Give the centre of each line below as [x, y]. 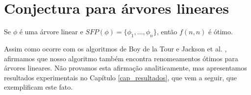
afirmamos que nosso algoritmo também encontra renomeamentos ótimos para [121, 58]
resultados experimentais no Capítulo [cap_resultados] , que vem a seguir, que [121, 77]
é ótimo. [221, 32]
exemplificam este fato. [38, 87]
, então [167, 32]
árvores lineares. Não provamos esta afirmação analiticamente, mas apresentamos [125, 68]
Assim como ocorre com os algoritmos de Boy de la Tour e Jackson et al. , [115, 48]
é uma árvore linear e [51, 32]
